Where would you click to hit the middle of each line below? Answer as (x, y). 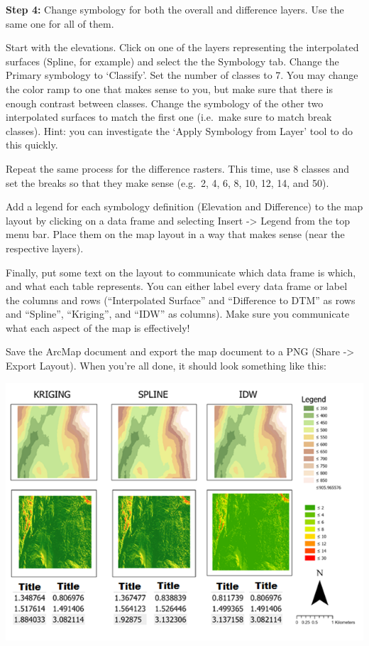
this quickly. (32, 145)
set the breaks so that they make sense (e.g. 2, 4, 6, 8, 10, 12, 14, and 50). (167, 182)
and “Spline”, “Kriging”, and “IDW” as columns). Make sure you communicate (178, 314)
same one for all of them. (60, 23)
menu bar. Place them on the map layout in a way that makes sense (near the (175, 234)
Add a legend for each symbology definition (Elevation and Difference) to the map (184, 206)
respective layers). (45, 248)
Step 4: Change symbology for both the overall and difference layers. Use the (175, 9)
